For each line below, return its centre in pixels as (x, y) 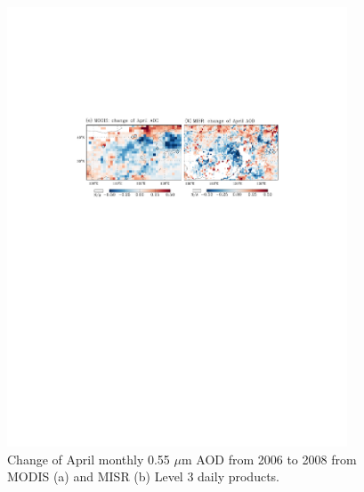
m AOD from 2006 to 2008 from (269, 459)
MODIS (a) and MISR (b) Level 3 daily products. (144, 476)
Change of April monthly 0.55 (89, 459)
